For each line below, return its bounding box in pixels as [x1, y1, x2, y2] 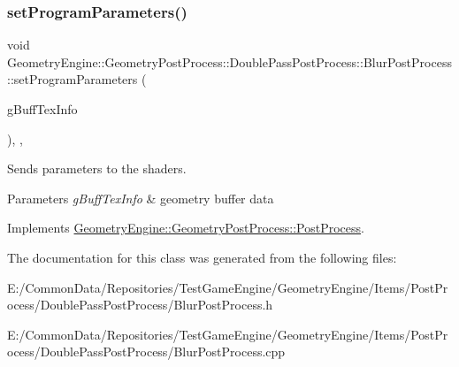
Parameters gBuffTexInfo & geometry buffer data [7, 188, 274, 207]
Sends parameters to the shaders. [7, 159, 187, 178]
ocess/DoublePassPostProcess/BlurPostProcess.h [7, 295, 273, 314]
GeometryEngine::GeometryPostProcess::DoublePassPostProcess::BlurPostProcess [7, 52, 452, 71]
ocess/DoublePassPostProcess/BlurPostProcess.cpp [7, 342, 286, 361]
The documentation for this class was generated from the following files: [7, 248, 397, 266]
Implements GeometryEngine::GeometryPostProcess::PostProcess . [7, 218, 364, 237]
